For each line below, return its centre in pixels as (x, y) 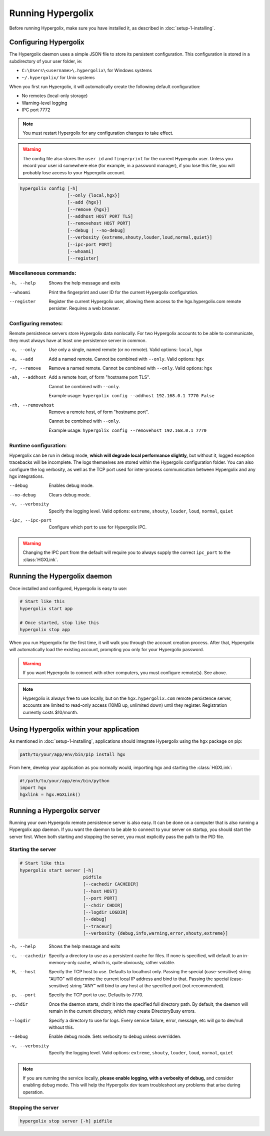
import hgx (33, 788)
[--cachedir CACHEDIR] (110, 884)
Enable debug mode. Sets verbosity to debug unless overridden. (115, 1036)
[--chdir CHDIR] (103, 905)
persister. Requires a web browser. (84, 309)
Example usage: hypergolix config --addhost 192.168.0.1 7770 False (131, 396)
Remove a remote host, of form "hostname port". (99, 412)
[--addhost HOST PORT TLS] (100, 216)
